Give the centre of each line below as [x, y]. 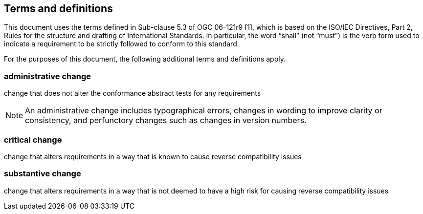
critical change [33, 139]
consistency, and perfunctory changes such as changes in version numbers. [166, 120]
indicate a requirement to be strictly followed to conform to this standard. [122, 44]
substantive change [43, 174]
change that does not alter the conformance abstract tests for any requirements [133, 93]
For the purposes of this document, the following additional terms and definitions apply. [145, 59]
